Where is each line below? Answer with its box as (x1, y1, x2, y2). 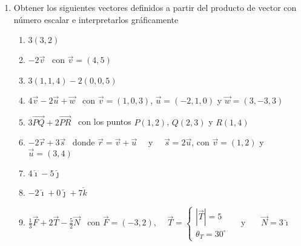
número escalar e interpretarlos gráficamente (13, 13, 179, 25)
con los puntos (78, 115, 131, 128)
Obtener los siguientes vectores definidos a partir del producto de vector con (13, 1, 297, 13)
